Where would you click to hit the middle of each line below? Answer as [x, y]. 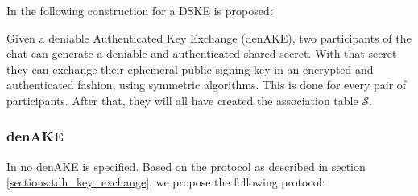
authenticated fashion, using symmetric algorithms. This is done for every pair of [207, 85]
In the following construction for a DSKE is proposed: [140, 10]
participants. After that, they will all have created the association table [182, 100]
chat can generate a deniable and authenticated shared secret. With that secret [202, 53]
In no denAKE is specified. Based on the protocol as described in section [186, 166]
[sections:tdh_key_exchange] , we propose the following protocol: [166, 182]
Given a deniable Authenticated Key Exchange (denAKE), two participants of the [209, 37]
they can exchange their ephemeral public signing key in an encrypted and [190, 69]
